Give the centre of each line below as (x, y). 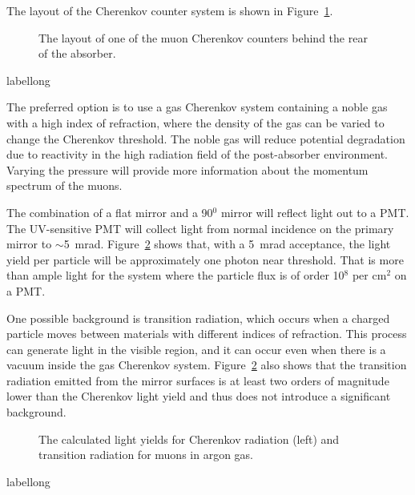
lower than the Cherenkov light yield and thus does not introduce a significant (199, 396)
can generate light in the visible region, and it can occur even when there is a (196, 349)
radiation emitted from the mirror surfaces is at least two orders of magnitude (198, 380)
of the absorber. (77, 53)
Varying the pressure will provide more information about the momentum (187, 169)
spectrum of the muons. (64, 185)
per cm (369, 275)
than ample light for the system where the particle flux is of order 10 (175, 275)
